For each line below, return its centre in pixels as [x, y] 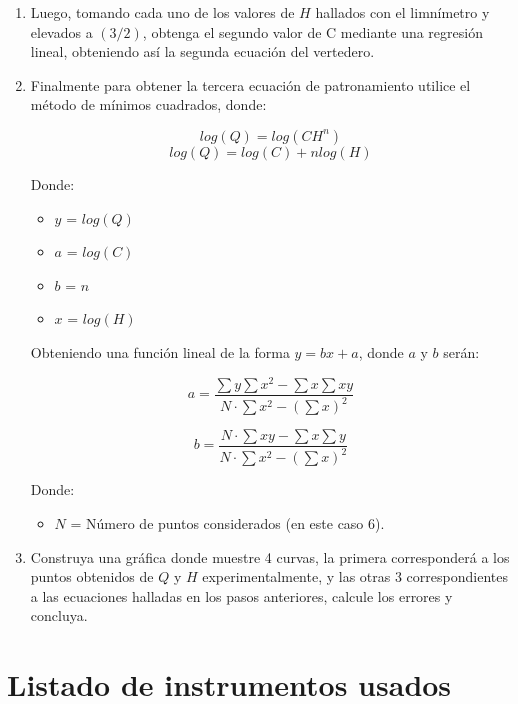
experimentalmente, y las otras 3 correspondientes [355, 576]
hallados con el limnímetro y [402, 12]
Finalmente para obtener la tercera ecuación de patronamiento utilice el [250, 84]
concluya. [59, 615]
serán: [461, 351]
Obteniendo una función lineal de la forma [160, 351]
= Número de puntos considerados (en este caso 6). [227, 523]
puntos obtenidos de [92, 576]
